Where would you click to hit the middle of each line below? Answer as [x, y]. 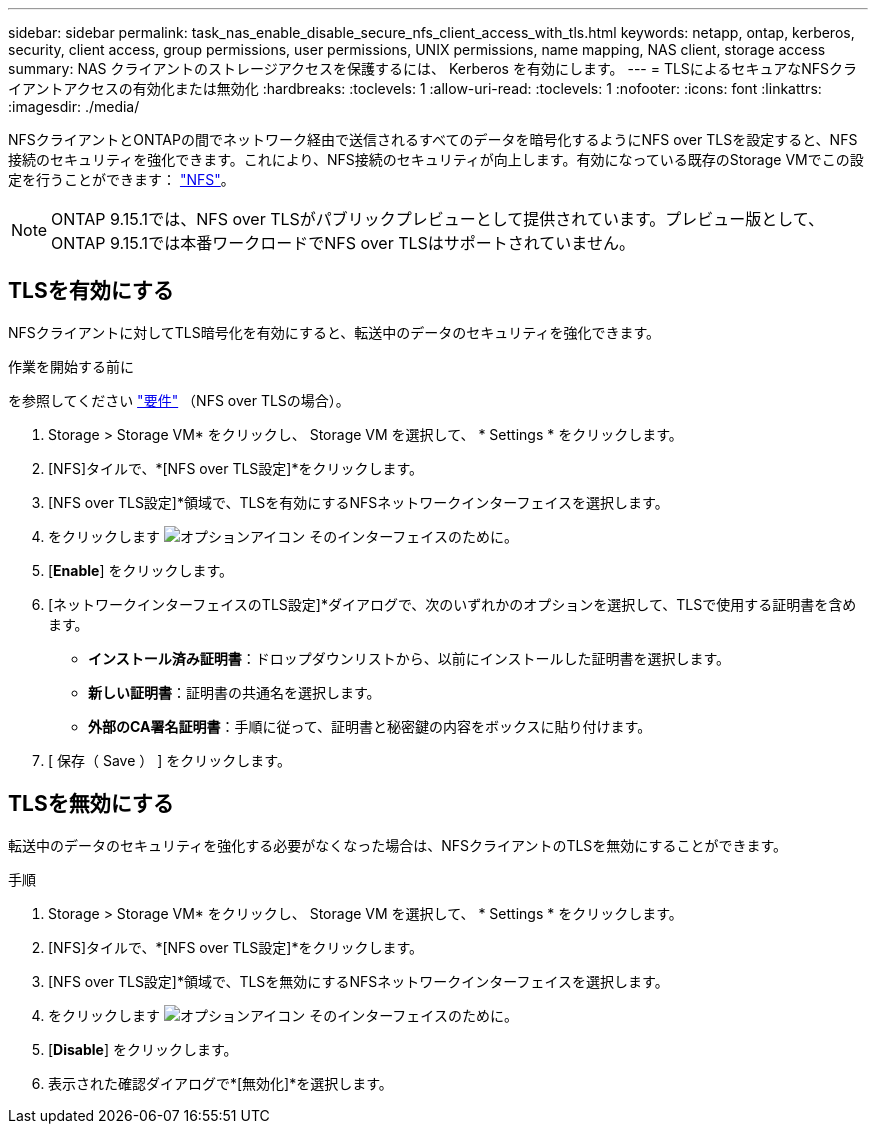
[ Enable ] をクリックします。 [141, 570]
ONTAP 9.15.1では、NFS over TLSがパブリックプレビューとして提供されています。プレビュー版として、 [438, 219]
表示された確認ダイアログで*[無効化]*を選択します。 [220, 1083]
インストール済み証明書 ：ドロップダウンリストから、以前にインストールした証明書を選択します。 [409, 658]
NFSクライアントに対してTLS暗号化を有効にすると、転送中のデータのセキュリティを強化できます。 [334, 332]
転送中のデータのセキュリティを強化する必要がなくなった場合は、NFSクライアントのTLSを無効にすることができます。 [398, 845]
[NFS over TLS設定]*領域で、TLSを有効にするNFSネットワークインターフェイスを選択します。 [358, 502]
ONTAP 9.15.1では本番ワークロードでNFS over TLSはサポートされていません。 [343, 243]
